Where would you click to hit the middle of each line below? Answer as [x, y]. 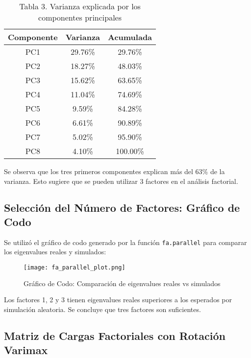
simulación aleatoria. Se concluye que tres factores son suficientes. [102, 309]
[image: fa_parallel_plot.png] [75, 268]
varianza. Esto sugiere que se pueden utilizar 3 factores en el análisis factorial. [121, 181]
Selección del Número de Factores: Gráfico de [122, 207]
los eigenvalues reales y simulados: [55, 252]
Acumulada [130, 37]
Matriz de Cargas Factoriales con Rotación [115, 335]
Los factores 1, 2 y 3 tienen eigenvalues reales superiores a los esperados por [118, 300]
